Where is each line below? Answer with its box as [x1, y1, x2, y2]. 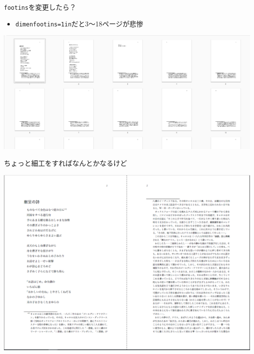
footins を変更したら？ [4, 2, 77, 12]
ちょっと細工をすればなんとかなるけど [4, 157, 127, 168]
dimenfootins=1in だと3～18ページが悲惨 [15, 18, 144, 28]
